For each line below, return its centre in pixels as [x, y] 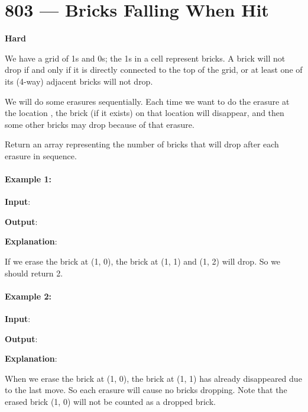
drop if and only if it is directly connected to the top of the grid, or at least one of [154, 70]
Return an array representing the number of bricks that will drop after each [142, 144]
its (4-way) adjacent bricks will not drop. [79, 81]
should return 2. [34, 273]
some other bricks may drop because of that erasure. [100, 124]
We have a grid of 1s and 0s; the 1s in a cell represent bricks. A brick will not [145, 58]
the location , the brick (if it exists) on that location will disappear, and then [145, 113]
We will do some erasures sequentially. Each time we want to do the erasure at [147, 101]
